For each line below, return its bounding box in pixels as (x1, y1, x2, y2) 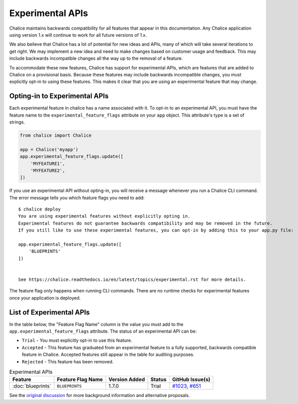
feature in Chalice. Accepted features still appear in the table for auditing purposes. (22, 352, 194, 358)
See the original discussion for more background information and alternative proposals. (9, 392, 190, 398)
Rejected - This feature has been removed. (22, 358, 114, 364)
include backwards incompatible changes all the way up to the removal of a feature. (9, 55, 183, 61)
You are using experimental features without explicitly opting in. (18, 214, 190, 219)
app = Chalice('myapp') (20, 146, 79, 152)
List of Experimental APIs (9, 308, 90, 317)
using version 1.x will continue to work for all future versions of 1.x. (9, 32, 147, 38)
